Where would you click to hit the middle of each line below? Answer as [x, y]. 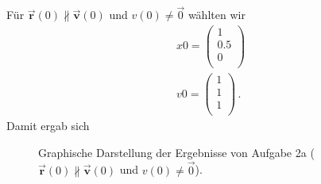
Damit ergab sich [48, 126]
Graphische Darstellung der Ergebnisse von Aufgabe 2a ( [176, 152]
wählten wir [217, 15]
